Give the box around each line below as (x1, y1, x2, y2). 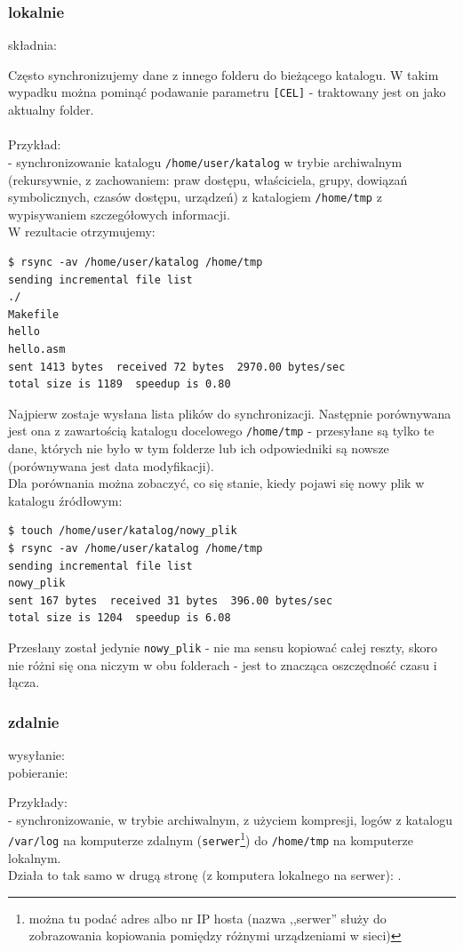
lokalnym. (8, 848, 61, 867)
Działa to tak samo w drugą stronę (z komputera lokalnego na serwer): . (8, 866, 402, 884)
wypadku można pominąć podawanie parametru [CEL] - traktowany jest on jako (8, 83, 446, 101)
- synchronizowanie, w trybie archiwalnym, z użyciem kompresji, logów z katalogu (8, 810, 452, 828)
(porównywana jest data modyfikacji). (8, 456, 214, 475)
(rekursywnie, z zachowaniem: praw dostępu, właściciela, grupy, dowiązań (8, 170, 408, 188)
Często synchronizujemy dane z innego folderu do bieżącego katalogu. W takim (8, 65, 439, 84)
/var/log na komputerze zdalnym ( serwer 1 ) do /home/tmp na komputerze (8, 828, 414, 849)
